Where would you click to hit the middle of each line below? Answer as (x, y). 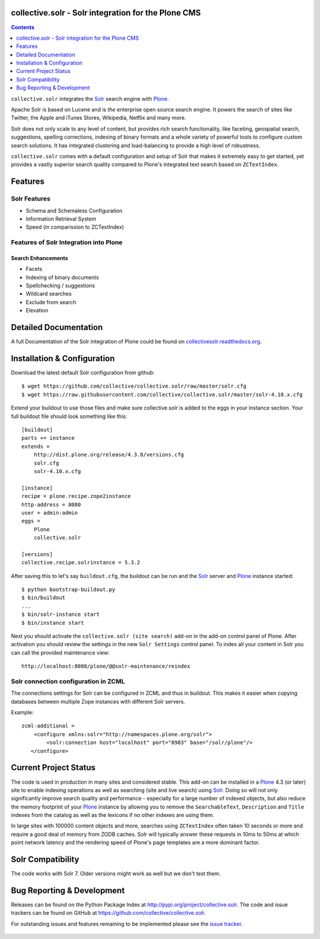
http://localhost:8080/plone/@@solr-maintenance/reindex (106, 666)
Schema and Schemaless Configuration (74, 210)
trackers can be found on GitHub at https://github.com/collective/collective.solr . (108, 913)
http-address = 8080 (51, 504)
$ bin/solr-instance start (61, 614)
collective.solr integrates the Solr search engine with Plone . (90, 98)
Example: (22, 713)
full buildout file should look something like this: (69, 416)
